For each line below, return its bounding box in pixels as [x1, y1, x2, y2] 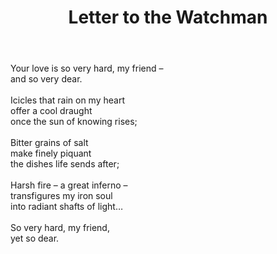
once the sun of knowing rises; [10, 116, 138, 128]
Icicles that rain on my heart [10, 94, 125, 106]
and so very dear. [10, 73, 83, 85]
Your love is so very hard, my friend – [10, 62, 164, 75]
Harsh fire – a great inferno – [10, 179, 128, 191]
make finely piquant [10, 147, 92, 160]
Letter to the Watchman [68, 6, 268, 29]
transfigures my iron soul [10, 190, 113, 202]
